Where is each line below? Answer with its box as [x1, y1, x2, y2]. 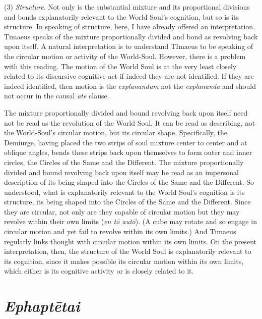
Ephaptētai [4, 295, 80, 316]
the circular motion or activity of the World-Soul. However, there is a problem [4, 50, 246, 61]
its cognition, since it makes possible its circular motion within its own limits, [4, 255, 244, 266]
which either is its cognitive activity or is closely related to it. [4, 265, 194, 276]
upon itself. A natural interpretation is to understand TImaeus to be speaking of [4, 41, 253, 51]
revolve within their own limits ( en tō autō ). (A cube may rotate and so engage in [4, 216, 257, 227]
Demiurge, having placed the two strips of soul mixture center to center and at [4, 137, 247, 147]
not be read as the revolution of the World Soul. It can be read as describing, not [4, 117, 255, 128]
